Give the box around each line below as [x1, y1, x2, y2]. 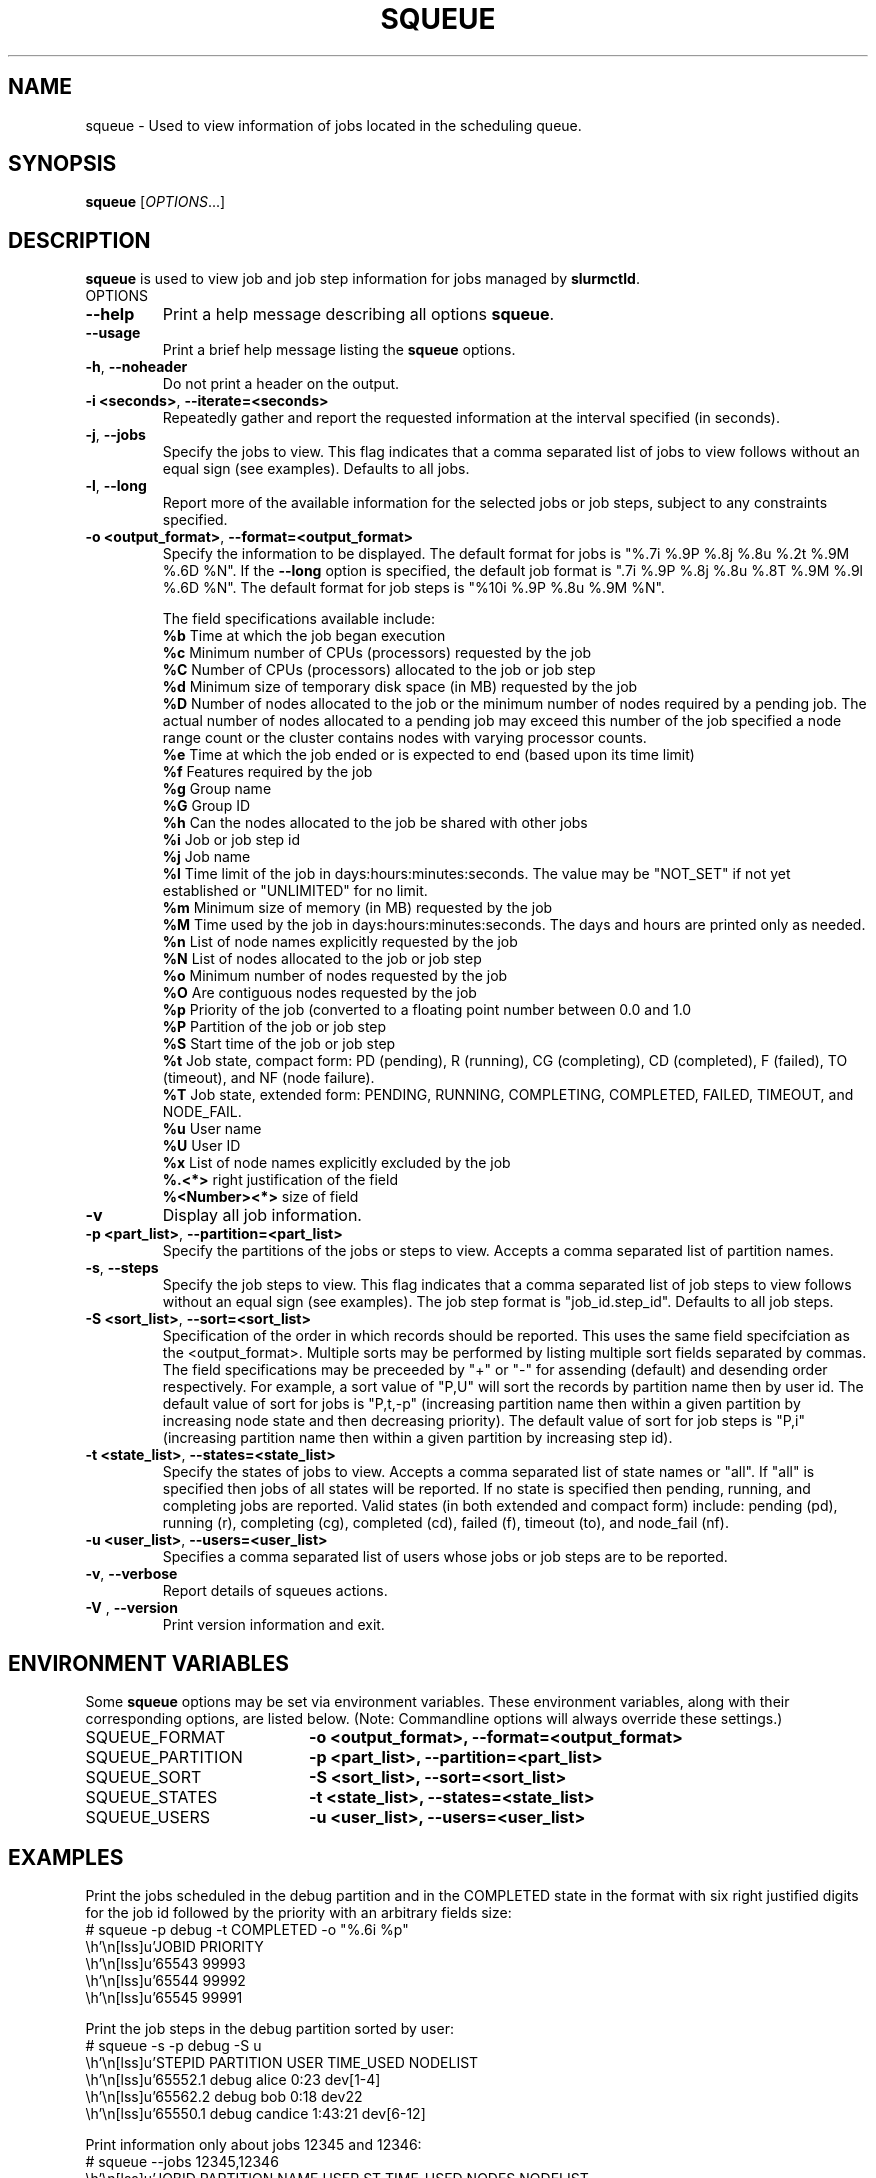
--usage [85, 324, 141, 342]
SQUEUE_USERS [85, 1807, 210, 1828]
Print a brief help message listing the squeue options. [162, 341, 516, 359]
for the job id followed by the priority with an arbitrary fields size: [85, 1903, 512, 1921]
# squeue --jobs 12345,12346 [85, 2152, 279, 2170]
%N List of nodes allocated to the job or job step [162, 950, 482, 968]
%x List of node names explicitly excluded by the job [162, 1154, 511, 1172]
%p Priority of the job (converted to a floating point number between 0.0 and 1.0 [162, 1001, 692, 1019]
